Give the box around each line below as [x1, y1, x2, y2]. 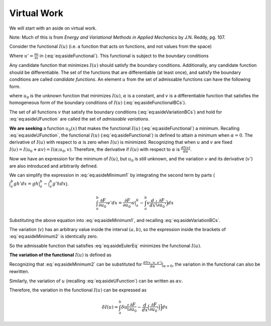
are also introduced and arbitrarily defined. [9, 163, 98, 169]
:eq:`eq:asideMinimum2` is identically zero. [9, 234, 98, 240]
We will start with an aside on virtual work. [9, 25, 97, 31]
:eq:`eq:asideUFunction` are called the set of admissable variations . [9, 116, 150, 122]
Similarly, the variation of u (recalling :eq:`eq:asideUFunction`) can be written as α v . [9, 278, 183, 284]
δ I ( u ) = [102, 304, 118, 310]
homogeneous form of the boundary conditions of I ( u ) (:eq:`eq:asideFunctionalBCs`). [9, 99, 187, 105]
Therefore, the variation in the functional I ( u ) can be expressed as [9, 287, 147, 293]
